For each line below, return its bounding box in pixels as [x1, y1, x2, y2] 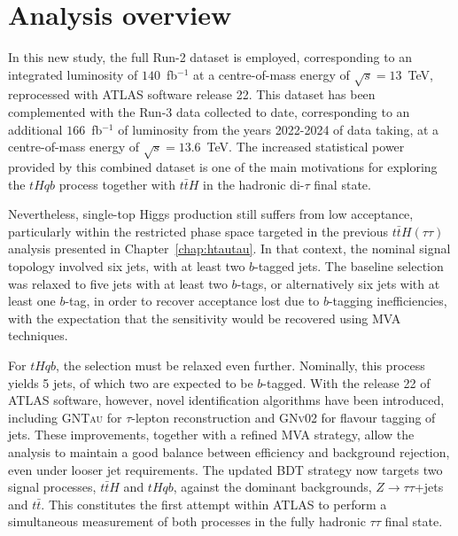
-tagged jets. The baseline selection [254, 257, 444, 275]
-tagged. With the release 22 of [262, 373, 431, 392]
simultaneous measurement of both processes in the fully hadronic [8, 512, 366, 531]
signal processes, [8, 478, 97, 496]
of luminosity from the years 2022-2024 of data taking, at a [118, 120, 439, 138]
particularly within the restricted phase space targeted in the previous [8, 221, 389, 240]
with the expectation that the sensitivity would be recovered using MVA [8, 308, 401, 327]
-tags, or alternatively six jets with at [237, 274, 440, 292]
